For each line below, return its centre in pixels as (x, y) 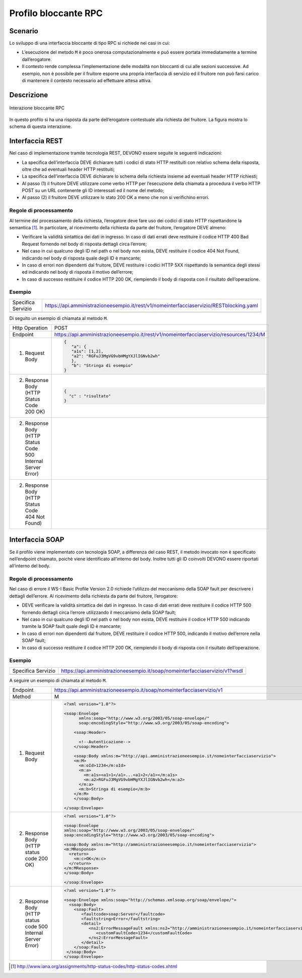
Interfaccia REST (36, 141)
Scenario (24, 31)
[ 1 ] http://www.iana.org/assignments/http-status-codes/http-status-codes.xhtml (94, 966)
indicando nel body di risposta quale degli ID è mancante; (82, 258)
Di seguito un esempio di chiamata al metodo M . (59, 318)
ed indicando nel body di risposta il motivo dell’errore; (78, 272)
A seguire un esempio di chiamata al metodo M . (58, 680)
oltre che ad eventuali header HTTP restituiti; (68, 169)
